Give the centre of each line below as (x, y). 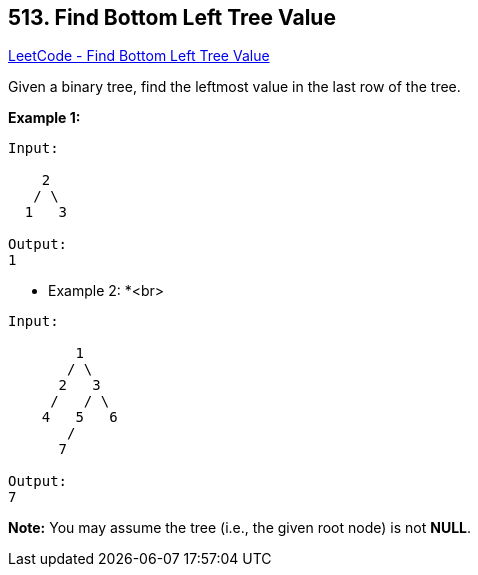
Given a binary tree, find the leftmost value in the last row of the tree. (234, 87)
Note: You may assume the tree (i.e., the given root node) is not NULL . (240, 528)
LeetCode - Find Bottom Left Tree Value (139, 56)
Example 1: (44, 118)
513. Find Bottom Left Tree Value (172, 17)
